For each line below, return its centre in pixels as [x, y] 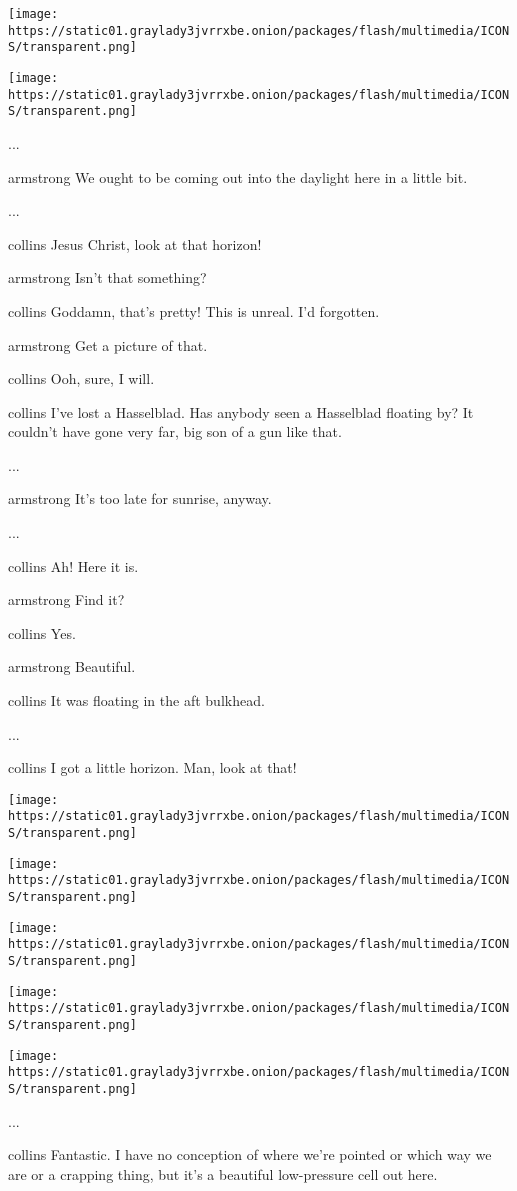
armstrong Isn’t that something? [107, 277]
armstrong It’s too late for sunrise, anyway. [140, 498]
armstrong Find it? [66, 599]
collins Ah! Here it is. [73, 565]
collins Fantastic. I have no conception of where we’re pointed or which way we [250, 1154]
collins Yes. [42, 632]
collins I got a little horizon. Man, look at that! [152, 767]
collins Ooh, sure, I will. [81, 378]
